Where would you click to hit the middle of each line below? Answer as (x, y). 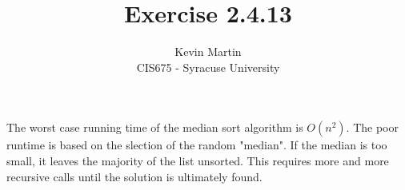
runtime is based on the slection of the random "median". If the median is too (197, 145)
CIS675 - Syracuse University (208, 67)
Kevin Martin (208, 51)
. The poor (372, 127)
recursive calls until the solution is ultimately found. (134, 176)
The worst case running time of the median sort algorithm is (155, 127)
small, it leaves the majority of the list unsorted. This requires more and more (198, 160)
